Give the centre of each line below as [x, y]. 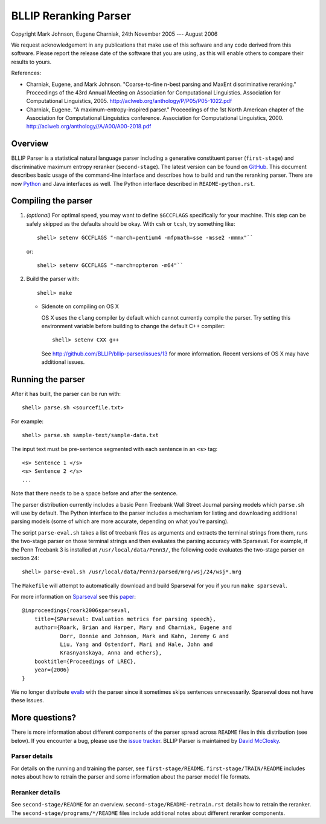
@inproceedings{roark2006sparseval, [76, 611]
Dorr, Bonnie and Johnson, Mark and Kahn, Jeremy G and [144, 636]
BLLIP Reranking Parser [71, 16]
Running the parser [48, 379]
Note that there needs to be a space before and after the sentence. [94, 493]
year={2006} [52, 670]
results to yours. [31, 62]
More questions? [44, 718]
